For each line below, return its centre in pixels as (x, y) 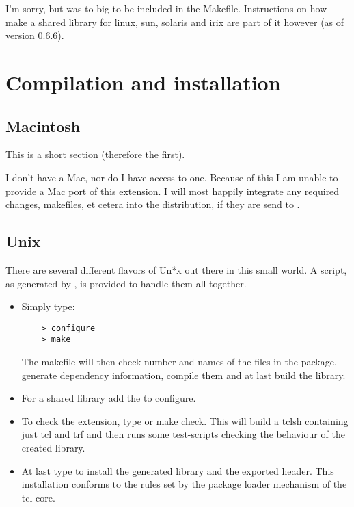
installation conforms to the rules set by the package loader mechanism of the (184, 484)
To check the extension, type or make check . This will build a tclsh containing (185, 420)
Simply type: (48, 306)
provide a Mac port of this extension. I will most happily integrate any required (173, 191)
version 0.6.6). (35, 35)
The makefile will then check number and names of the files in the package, (179, 362)
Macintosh (43, 126)
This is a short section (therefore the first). (95, 154)
